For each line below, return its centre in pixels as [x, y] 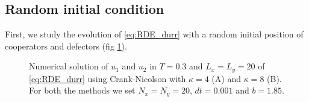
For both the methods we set [82, 90]
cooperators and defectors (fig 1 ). [66, 46]
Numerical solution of [69, 66]
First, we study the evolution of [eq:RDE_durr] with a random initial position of [154, 34]
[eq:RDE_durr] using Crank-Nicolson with [108, 78]
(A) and [226, 78]
